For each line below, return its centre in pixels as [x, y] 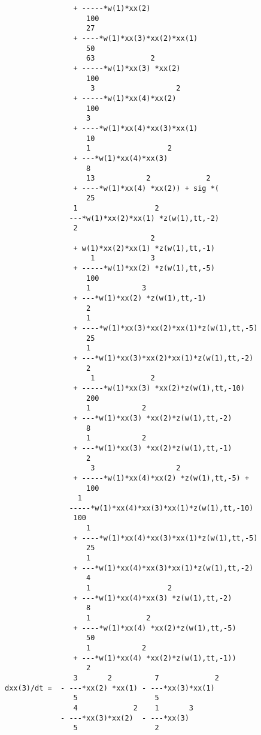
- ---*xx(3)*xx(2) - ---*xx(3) [125, 718]
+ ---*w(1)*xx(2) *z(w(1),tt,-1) [140, 298]
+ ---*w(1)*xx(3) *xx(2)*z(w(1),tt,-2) [153, 418]
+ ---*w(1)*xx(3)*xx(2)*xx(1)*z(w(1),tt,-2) [163, 358]
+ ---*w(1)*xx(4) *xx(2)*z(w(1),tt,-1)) [155, 658]
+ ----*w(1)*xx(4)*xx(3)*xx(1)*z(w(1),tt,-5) [166, 538]
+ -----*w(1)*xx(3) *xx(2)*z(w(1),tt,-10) [159, 388]
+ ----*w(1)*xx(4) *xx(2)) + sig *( [146, 188]
